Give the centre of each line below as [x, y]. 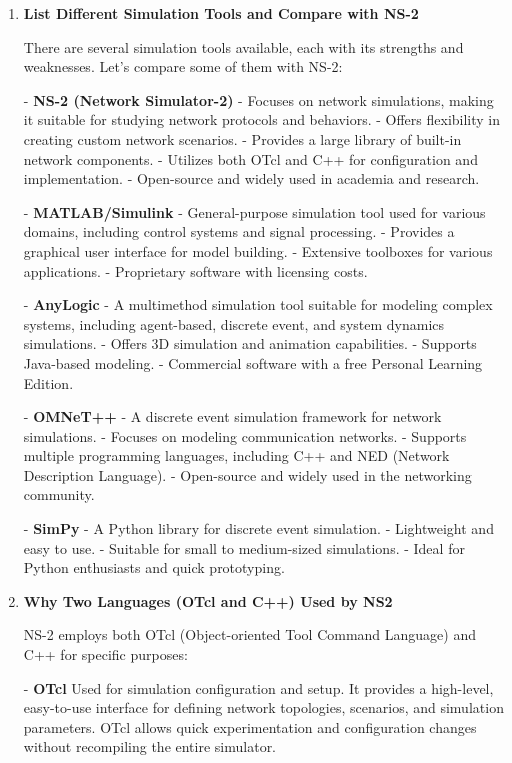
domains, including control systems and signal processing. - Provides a [239, 231]
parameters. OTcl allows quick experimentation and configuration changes [250, 726]
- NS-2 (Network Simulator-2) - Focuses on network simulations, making [258, 99]
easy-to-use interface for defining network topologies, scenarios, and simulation [263, 707]
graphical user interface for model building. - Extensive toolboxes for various [258, 250]
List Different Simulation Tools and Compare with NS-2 [221, 13]
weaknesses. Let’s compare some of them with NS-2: [183, 66]
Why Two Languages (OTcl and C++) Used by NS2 [208, 600]
